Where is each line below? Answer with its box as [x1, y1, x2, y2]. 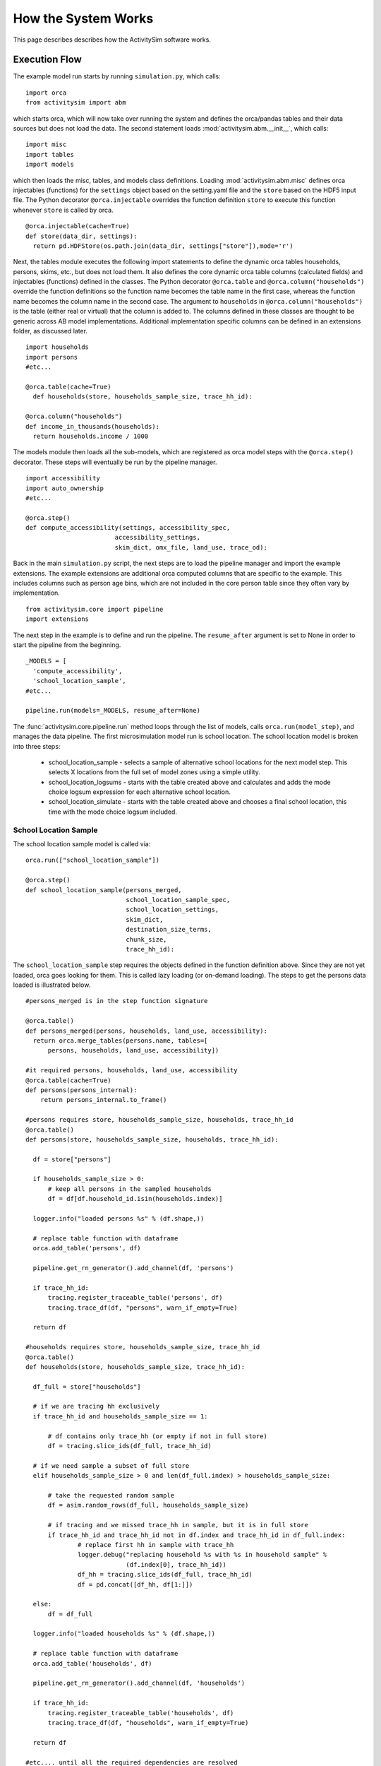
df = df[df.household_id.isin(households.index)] [47, 1195, 223, 1203]
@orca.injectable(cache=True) [25, 223, 131, 230]
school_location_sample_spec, [126, 896, 231, 903]
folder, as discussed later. [13, 327, 88, 336]
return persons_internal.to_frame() [40, 1096, 167, 1104]
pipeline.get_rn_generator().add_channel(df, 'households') [32, 1679, 246, 1688]
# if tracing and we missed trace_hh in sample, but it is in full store [47, 1521, 308, 1529]
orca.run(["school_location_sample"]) [25, 856, 160, 865]
